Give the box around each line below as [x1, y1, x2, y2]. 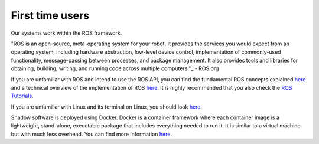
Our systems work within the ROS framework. [11, 30, 122, 37]
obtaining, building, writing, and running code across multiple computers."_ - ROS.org [11, 65, 219, 72]
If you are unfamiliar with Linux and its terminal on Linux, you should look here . [11, 103, 203, 110]
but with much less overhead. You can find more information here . [11, 130, 172, 138]
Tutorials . [11, 92, 34, 100]
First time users [11, 9, 90, 22]
